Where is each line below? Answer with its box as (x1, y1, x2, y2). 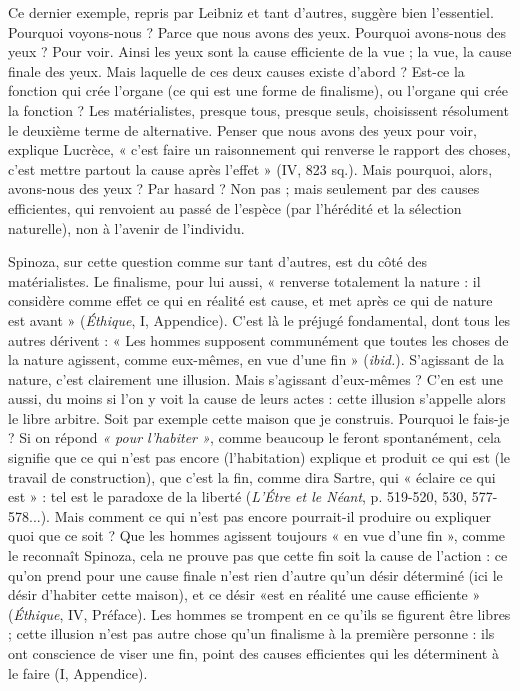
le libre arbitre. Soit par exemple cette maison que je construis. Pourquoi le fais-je (8, 407, 510, 428)
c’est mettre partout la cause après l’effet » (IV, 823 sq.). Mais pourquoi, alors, (8, 158, 493, 179)
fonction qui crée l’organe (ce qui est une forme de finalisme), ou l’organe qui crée (8, 80, 509, 101)
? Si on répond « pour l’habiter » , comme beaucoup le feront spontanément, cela (8, 427, 501, 448)
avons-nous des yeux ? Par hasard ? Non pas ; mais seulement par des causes (8, 178, 480, 199)
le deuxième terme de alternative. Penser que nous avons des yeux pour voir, (8, 119, 477, 140)
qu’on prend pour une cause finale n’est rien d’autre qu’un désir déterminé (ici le (8, 564, 503, 585)
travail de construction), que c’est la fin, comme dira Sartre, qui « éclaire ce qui (8, 466, 496, 487)
